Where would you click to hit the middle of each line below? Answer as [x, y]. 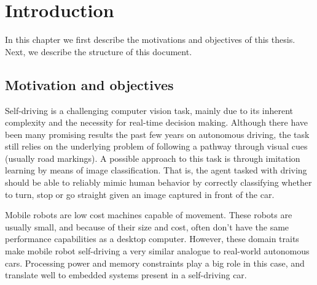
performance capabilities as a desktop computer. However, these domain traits [152, 239]
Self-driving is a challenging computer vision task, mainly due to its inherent [149, 110]
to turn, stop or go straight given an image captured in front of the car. [140, 194]
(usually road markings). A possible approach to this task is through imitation [153, 158]
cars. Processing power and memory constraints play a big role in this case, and [155, 263]
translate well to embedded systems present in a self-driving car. [126, 275]
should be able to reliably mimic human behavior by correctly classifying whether [158, 182]
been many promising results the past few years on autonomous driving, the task [157, 134]
